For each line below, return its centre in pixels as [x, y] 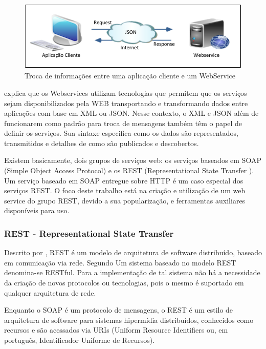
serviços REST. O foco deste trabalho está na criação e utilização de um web [125, 190]
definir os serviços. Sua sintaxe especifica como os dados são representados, [121, 133]
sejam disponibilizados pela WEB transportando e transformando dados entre [126, 103]
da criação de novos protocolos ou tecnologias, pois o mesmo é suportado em [124, 283]
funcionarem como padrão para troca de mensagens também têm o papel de [123, 123]
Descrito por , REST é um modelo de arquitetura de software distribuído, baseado [133, 252]
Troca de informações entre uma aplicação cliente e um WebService [130, 76]
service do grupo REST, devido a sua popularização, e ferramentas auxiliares [125, 200]
